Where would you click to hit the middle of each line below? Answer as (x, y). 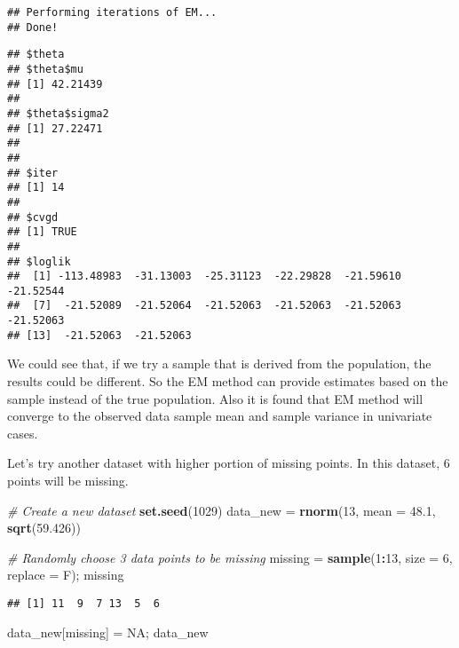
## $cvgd (33, 217)
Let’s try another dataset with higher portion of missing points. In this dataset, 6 (229, 463)
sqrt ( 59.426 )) (44, 528)
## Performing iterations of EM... (112, 12)
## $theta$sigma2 (58, 113)
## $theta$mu (45, 69)
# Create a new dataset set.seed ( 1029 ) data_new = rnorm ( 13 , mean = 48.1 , (222, 510)
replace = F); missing (66, 575)
